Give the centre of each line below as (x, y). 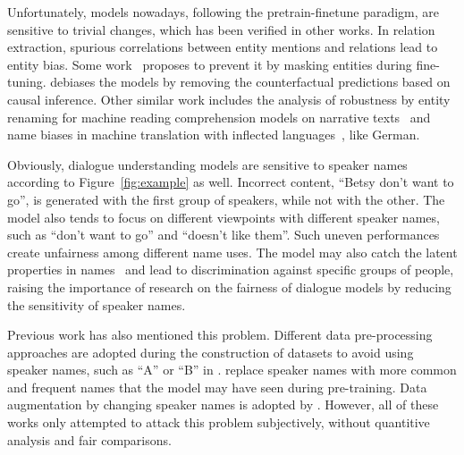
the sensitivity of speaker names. (97, 304)
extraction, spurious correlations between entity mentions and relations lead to (223, 47)
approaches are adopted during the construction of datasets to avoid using (211, 352)
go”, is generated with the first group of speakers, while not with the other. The (226, 199)
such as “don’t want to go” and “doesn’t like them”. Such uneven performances (224, 235)
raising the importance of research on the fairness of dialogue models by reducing (229, 286)
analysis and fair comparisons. (89, 439)
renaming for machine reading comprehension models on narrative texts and (219, 117)
